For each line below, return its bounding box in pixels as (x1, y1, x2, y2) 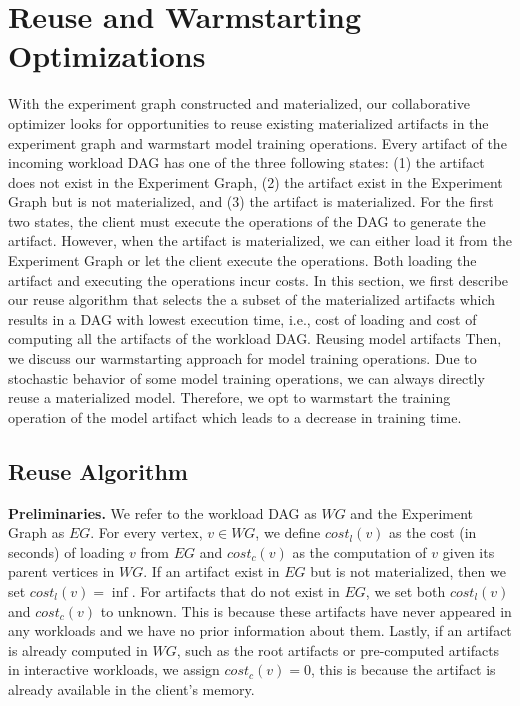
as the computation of (292, 541, 427, 562)
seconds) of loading (8, 541, 125, 562)
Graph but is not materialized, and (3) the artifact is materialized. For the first (8, 191, 494, 212)
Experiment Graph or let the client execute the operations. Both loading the (8, 250, 477, 271)
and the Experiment (350, 502, 474, 523)
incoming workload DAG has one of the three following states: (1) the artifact (8, 152, 485, 173)
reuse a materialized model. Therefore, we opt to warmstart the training (8, 387, 451, 408)
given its (442, 541, 495, 562)
